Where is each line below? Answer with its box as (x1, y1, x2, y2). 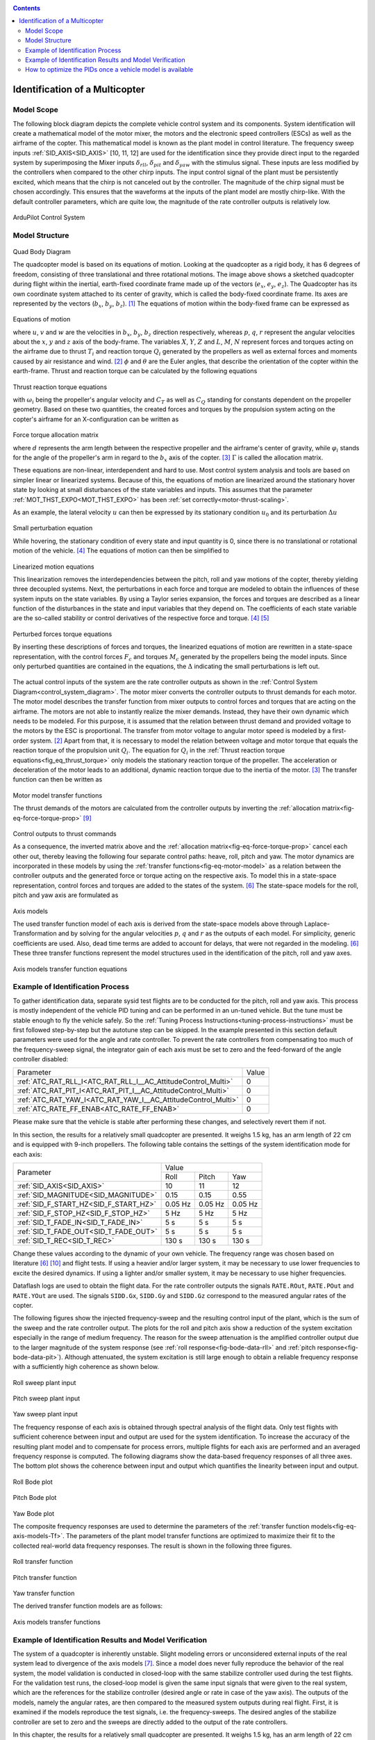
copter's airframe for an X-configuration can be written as (12, 415, 179, 423)
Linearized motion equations (12, 562, 94, 571)
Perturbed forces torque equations (12, 630, 112, 638)
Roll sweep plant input (12, 1378, 76, 1386)
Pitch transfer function (12, 1573, 77, 1581)
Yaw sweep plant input (12, 1410, 78, 1418)
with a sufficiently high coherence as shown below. (12, 1363, 160, 1371)
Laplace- (304, 919, 330, 928)
